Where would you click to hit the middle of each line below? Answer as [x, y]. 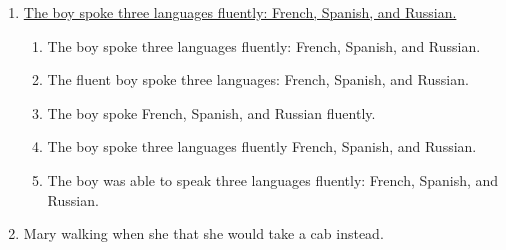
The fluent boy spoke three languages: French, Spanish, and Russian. [258, 79]
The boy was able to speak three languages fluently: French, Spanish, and [273, 179]
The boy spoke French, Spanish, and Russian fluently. [211, 112]
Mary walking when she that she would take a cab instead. [203, 233]
